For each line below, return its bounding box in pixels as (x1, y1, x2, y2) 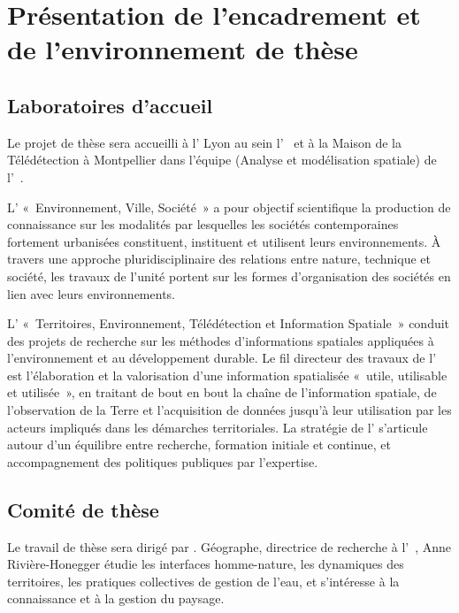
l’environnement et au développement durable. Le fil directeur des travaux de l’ (7, 349, 437, 367)
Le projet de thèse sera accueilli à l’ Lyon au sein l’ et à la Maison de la (7, 133, 402, 151)
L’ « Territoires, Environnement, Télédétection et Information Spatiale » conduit (7, 314, 450, 333)
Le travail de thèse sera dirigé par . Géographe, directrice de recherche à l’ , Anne (7, 537, 452, 556)
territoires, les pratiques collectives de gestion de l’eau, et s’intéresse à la (7, 571, 400, 590)
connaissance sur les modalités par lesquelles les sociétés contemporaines (7, 215, 399, 234)
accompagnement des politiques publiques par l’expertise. (7, 452, 318, 471)
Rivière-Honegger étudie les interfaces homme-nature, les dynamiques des (7, 555, 404, 573)
